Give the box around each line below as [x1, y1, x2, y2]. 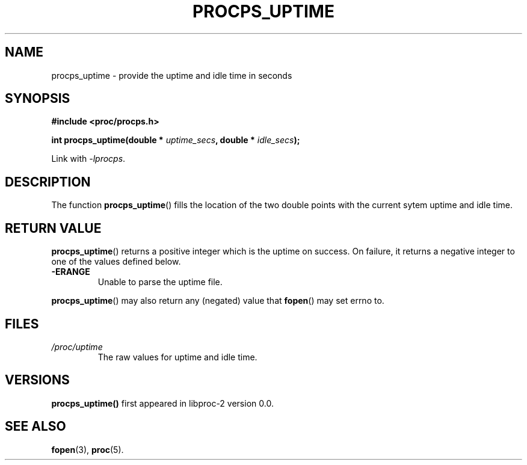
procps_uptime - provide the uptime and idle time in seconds [51, 70, 292, 81]
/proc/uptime [51, 341, 103, 352]
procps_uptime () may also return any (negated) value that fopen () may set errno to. [51, 295, 384, 306]
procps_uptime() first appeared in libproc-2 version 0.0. [51, 398, 274, 408]
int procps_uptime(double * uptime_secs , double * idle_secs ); [51, 135, 300, 146]
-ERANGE [51, 266, 90, 277]
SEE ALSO [5, 419, 66, 434]
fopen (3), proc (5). [51, 444, 124, 455]
